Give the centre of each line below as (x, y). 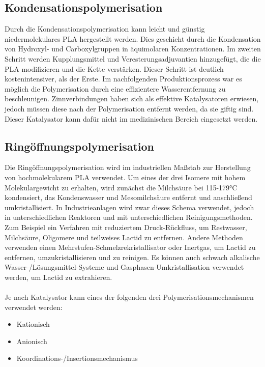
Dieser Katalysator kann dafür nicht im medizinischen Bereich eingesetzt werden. (131, 118)
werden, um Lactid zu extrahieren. (58, 277)
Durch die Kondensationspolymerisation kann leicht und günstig (105, 29)
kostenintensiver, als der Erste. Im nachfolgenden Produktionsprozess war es (123, 79)
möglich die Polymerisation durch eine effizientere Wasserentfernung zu (115, 88)
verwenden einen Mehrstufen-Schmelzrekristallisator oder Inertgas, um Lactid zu (130, 247)
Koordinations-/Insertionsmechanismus (77, 358)
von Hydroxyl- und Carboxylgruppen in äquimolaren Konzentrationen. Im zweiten (133, 49)
